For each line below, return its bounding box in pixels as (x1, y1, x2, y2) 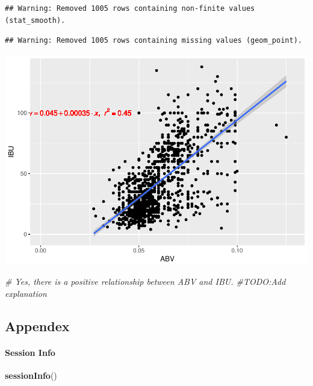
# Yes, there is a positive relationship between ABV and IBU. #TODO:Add (5, 275, 286, 288)
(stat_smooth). (5, 16, 66, 25)
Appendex (5, 316, 70, 335)
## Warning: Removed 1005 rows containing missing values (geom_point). (5, 36, 302, 45)
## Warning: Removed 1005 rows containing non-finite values (5, 4, 255, 13)
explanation (5, 287, 47, 299)
